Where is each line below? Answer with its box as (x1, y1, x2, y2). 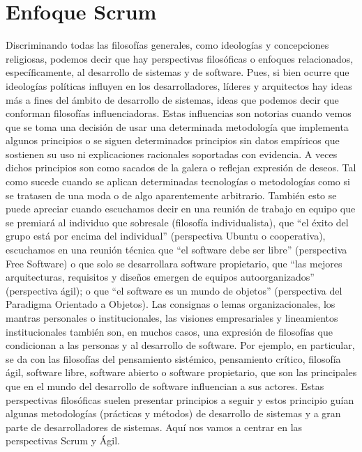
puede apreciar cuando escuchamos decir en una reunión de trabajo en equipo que (6, 201, 356, 216)
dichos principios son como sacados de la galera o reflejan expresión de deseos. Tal (6, 160, 356, 175)
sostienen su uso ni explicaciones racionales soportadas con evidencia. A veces (6, 146, 338, 161)
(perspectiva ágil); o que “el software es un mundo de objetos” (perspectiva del (6, 283, 342, 297)
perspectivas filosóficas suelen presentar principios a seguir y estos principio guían (6, 392, 354, 407)
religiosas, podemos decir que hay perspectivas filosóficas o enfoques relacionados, (6, 51, 354, 65)
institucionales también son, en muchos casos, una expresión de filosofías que (6, 324, 333, 338)
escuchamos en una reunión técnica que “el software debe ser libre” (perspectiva (6, 242, 347, 257)
